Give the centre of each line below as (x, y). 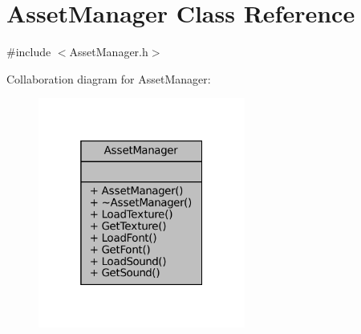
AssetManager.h (109, 52)
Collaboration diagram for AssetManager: (109, 78)
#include (29, 52)
